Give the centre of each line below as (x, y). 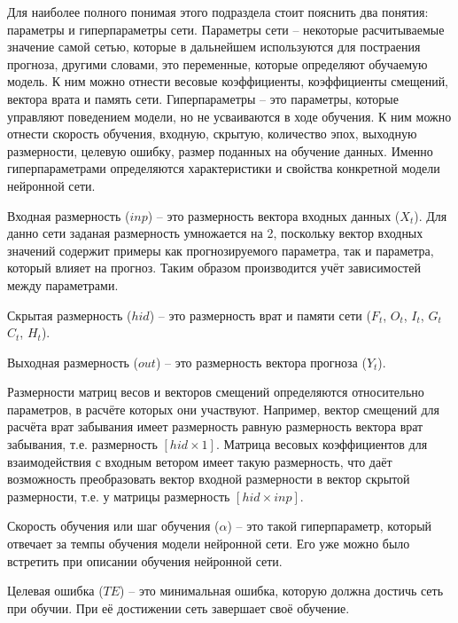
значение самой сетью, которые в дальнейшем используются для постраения (214, 47)
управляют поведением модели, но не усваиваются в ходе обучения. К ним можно (229, 116)
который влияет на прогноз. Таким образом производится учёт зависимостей (214, 268)
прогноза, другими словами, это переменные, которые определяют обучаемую (217, 63)
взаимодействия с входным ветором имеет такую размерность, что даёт (200, 461)
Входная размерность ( (69, 215)
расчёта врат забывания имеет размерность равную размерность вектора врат (215, 426)
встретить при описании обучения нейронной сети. (145, 560)
